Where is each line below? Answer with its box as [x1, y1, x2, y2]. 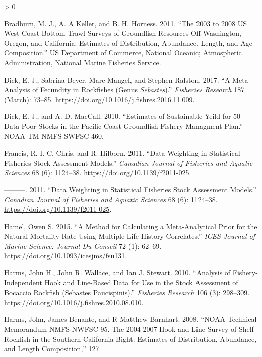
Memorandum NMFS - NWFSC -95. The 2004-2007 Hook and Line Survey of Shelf [4, 324, 254, 334]
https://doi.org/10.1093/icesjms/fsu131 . [4, 250, 127, 261]
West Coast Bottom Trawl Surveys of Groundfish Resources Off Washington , [4, 28, 242, 38]
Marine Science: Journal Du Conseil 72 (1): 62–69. [4, 240, 162, 251]
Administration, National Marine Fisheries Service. [4, 57, 161, 67]
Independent [4, 277, 42, 288]
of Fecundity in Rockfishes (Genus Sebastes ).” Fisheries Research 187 [32, 84, 245, 95]
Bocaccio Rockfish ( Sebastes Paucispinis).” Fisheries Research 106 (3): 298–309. [4, 287, 250, 298]
